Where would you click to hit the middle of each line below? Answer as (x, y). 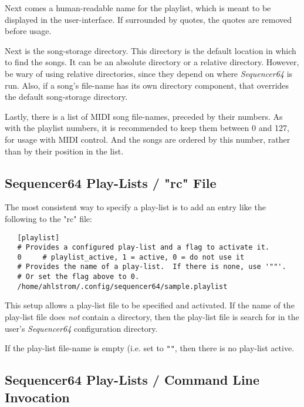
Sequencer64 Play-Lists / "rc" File (111, 182)
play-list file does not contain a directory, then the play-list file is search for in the (152, 317)
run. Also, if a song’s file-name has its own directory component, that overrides (147, 85)
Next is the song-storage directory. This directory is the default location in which (151, 50)
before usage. (28, 31)
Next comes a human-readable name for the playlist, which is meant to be (138, 8)
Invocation (37, 397)
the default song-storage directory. (66, 97)
